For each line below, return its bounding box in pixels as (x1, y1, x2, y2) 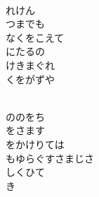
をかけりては (6, 136, 65, 151)
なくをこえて (6, 30, 65, 44)
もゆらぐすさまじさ (6, 150, 94, 165)
